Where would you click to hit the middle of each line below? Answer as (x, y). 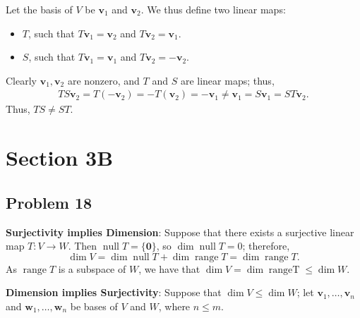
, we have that (169, 268)
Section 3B (60, 158)
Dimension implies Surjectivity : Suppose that (114, 292)
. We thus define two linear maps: (213, 9)
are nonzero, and (103, 80)
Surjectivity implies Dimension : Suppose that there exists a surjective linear (180, 232)
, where (174, 306)
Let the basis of (39, 9)
